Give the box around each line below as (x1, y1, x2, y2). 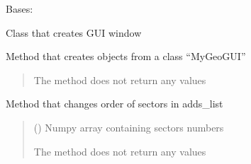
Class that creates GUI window (6, 25, 142, 40)
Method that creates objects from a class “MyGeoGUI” (6, 49, 246, 64)
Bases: (6, 1, 33, 16)
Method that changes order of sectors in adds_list (6, 96, 223, 111)
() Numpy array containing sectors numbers (33, 119, 224, 134)
